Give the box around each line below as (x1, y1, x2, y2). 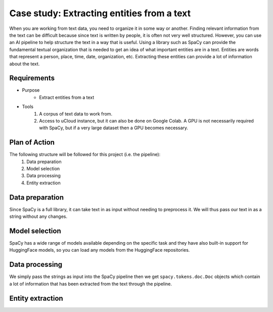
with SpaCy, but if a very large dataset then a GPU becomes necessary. (39, 125, 189, 131)
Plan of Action (9, 138, 55, 147)
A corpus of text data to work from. (39, 110, 113, 116)
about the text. (9, 61, 40, 67)
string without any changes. (9, 213, 68, 220)
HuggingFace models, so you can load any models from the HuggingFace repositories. (9, 247, 190, 253)
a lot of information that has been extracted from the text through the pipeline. (9, 281, 172, 287)
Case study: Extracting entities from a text (9, 8, 191, 19)
